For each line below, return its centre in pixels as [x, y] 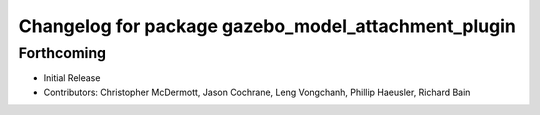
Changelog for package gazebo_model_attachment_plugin [267, 26]
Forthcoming [62, 53]
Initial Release [72, 78]
